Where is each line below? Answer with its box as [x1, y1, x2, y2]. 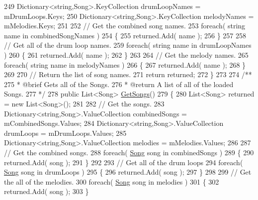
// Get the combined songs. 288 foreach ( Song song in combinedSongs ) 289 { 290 [4, 147, 254, 157]
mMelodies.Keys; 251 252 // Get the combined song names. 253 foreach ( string [4, 20, 246, 31]
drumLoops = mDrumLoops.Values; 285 [4, 127, 127, 138]
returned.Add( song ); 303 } [4, 186, 89, 197]
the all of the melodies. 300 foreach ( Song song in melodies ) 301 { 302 [4, 176, 219, 187]
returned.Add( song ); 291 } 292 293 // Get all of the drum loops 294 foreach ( [4, 157, 243, 167]
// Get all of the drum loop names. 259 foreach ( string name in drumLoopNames [4, 40, 252, 50]
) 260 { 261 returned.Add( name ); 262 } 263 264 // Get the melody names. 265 [4, 49, 249, 60]
